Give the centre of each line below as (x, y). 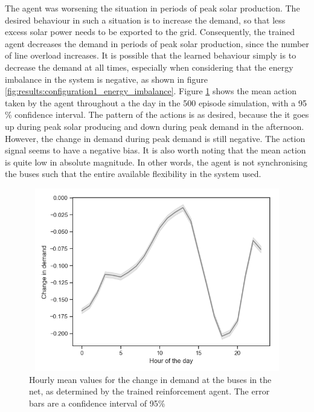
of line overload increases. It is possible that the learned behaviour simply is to (151, 55)
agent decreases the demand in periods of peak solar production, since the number (157, 43)
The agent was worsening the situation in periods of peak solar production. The (152, 8)
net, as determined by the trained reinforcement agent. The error (149, 391)
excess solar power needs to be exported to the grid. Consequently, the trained (150, 32)
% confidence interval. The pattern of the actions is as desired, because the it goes (157, 114)
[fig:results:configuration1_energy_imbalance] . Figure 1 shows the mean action (151, 91)
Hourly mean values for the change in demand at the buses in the (150, 379)
